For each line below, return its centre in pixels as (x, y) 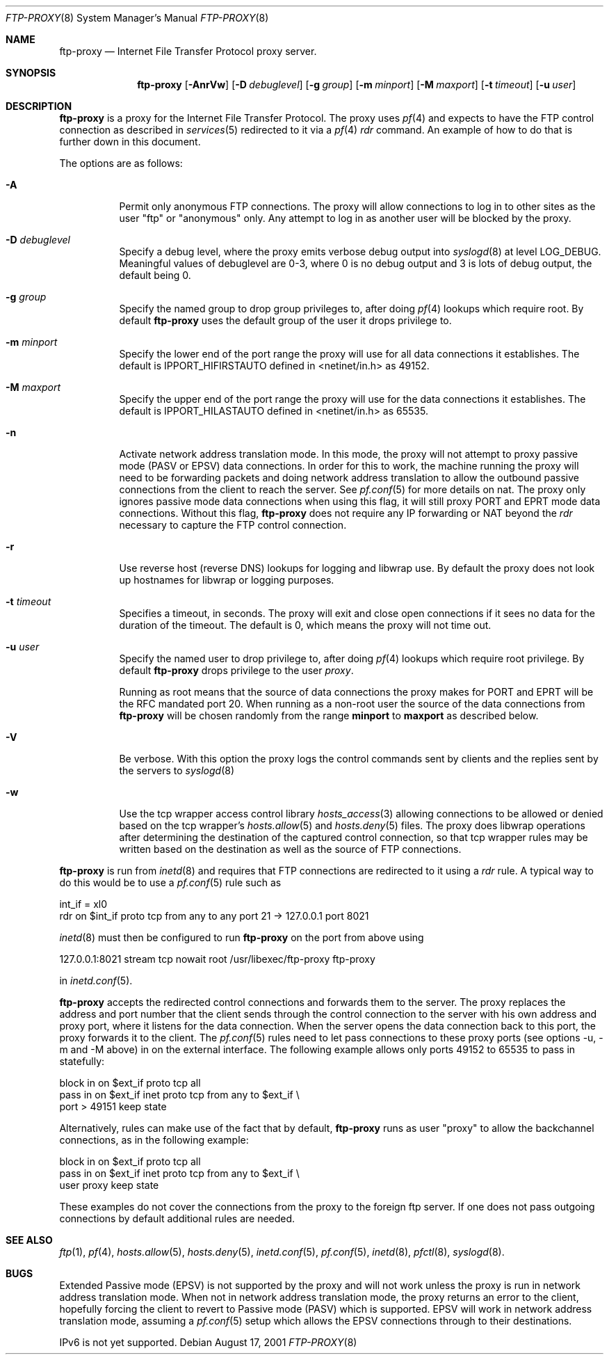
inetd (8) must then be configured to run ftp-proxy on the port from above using (242, 937)
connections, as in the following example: (154, 1140)
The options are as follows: (121, 163)
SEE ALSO (29, 1240)
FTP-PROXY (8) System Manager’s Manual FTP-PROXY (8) (137, 18)
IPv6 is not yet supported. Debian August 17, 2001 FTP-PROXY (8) (208, 1342)
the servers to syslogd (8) (177, 770)
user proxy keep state (109, 1185)
